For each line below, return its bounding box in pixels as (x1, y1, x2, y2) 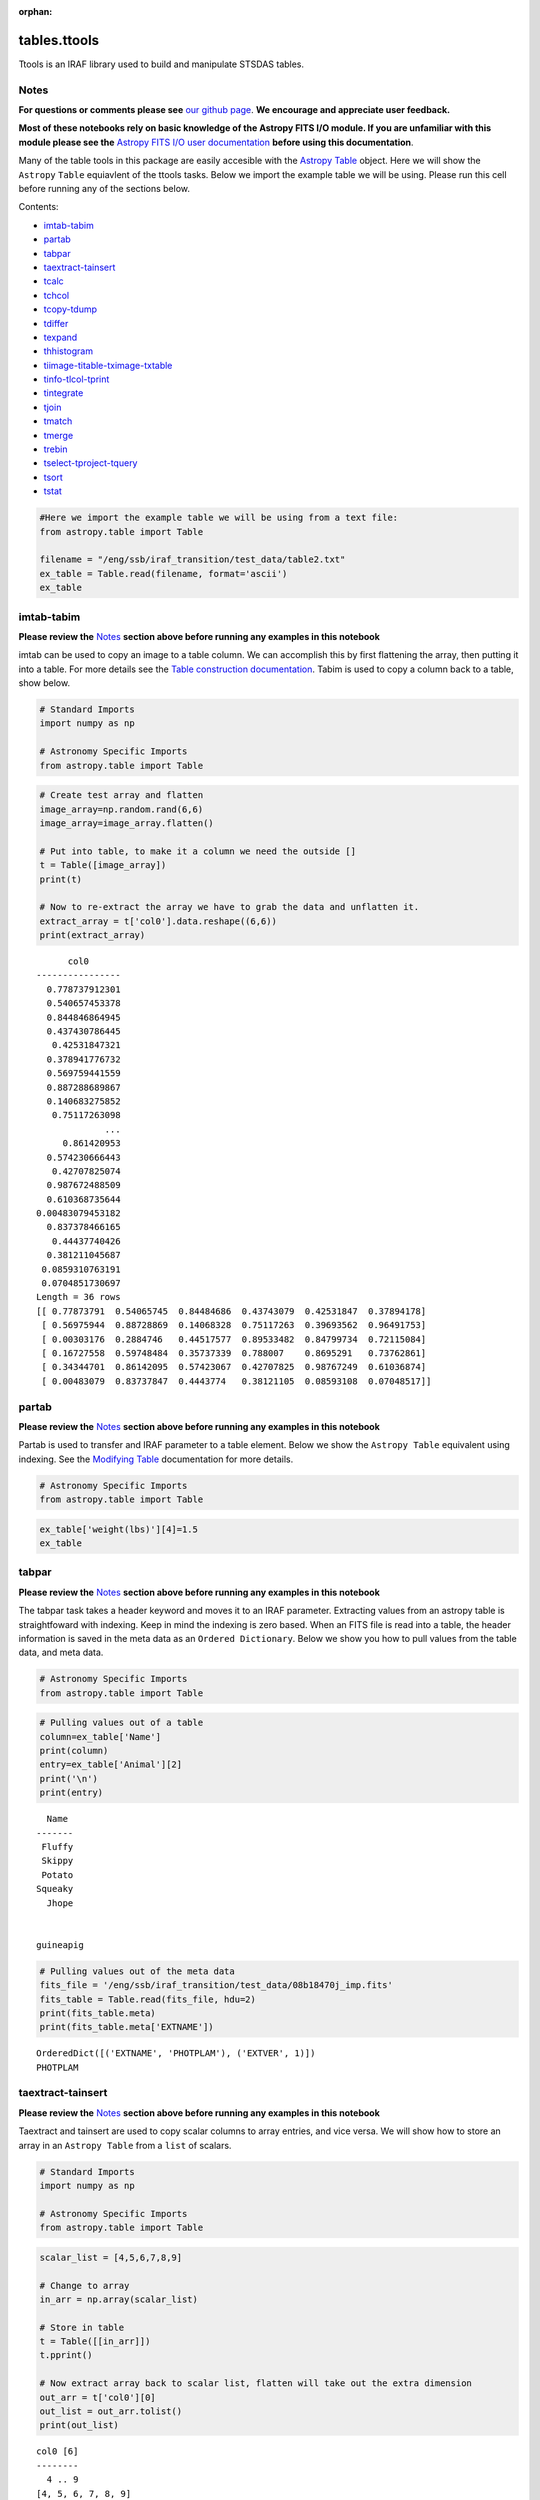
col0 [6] (36, 2446, 79, 2457)
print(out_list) (39, 2420, 120, 2431)
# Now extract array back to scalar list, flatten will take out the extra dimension (39, 2378, 472, 2389)
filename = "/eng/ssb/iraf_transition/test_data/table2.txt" (39, 554, 346, 565)
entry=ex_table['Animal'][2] (39, 1759, 183, 1770)
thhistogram (43, 345, 94, 357)
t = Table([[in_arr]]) (39, 2336, 151, 2347)
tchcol (43, 289, 70, 301)
